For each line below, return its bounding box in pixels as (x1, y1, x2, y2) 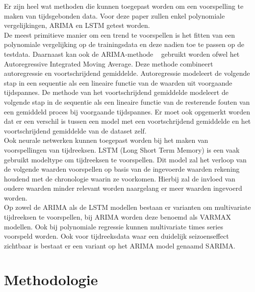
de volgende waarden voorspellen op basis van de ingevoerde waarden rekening (4, 164, 240, 174)
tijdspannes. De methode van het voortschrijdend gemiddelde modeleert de (4, 87, 229, 97)
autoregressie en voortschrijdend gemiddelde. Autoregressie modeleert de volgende (4, 68, 250, 78)
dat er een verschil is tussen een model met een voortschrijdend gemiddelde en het (4, 116, 251, 126)
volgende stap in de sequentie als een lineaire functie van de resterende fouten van (4, 96, 250, 107)
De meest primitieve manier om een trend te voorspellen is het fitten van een (4, 29, 235, 40)
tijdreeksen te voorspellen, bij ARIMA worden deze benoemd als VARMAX (4, 212, 231, 222)
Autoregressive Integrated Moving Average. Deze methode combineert (4, 58, 213, 68)
